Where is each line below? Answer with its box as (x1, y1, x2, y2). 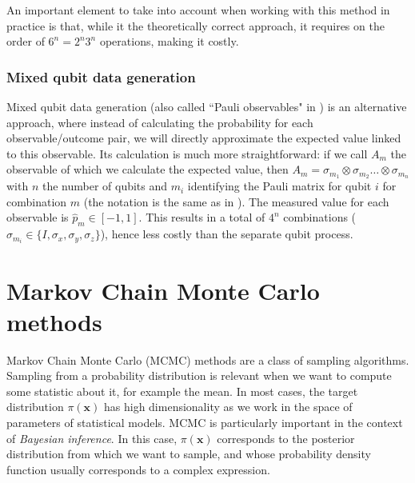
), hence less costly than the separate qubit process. (100, 226, 353, 242)
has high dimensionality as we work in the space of (103, 398, 353, 415)
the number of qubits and (42, 178, 168, 194)
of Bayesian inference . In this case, (6, 429, 178, 446)
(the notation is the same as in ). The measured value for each (83, 193, 389, 210)
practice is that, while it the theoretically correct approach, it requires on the (6, 17, 385, 34)
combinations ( (283, 209, 357, 226)
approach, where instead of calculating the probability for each (6, 114, 313, 130)
